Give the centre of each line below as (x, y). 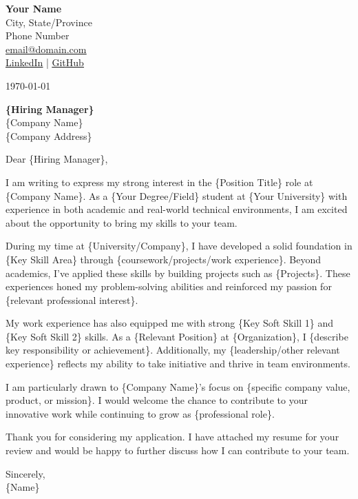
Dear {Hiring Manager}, (57, 159)
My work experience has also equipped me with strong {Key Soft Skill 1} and (169, 323)
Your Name (34, 8)
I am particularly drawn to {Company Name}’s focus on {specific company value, (178, 386)
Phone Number (38, 35)
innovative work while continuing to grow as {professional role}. (140, 413)
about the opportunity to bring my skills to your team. (122, 222)
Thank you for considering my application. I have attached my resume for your (172, 437)
